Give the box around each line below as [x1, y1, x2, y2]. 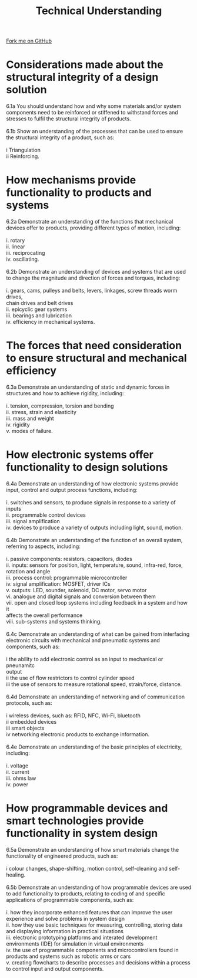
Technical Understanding [35, 4, 162, 18]
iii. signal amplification [6, 517, 60, 524]
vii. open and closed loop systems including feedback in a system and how [6, 599, 188, 606]
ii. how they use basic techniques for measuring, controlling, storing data [6, 921, 183, 928]
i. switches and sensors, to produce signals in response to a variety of [6, 498, 176, 506]
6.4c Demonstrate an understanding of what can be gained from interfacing [6, 630, 190, 638]
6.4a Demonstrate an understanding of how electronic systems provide [6, 480, 179, 487]
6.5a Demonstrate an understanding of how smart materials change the [6, 846, 179, 853]
